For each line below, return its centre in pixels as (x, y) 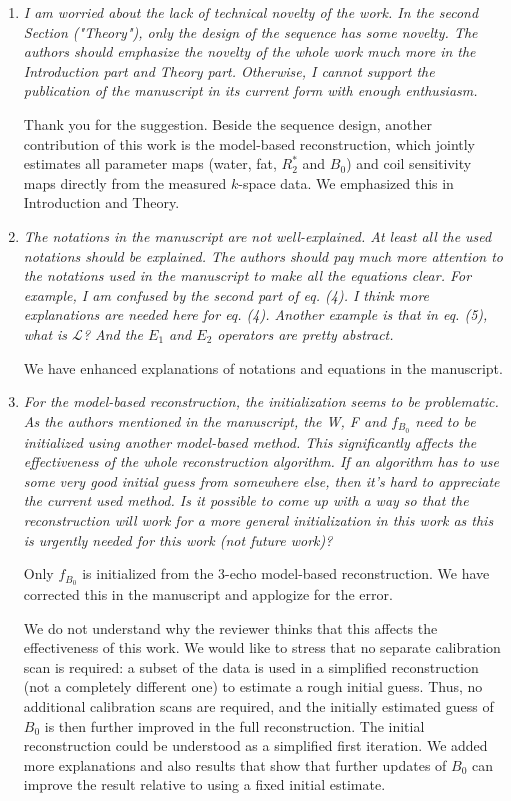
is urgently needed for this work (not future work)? (178, 539)
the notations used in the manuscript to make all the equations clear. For (247, 275)
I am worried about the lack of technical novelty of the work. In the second (251, 12)
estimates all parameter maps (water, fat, (150, 163)
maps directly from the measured (125, 182)
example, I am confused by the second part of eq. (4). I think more (226, 294)
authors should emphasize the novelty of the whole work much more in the (249, 51)
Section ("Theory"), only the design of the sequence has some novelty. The (250, 31)
